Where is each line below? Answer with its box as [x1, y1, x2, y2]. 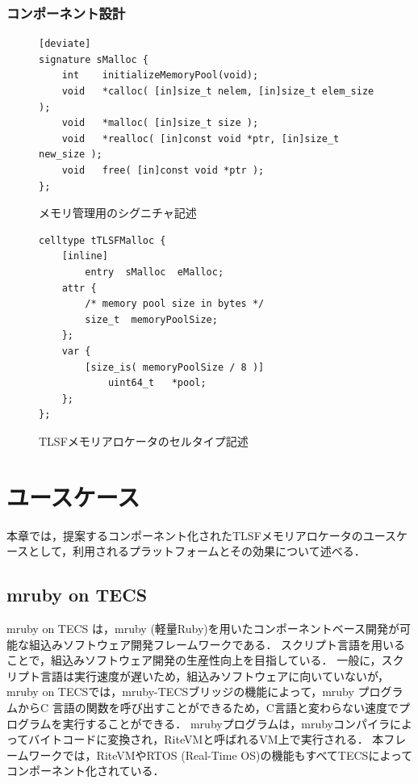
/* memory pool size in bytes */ [85, 298, 265, 310]
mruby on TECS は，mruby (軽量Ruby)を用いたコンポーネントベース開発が [6, 619, 400, 636]
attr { [61, 282, 97, 294]
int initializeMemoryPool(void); [61, 69, 259, 82]
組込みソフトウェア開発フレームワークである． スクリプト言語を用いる [28, 635, 406, 652]
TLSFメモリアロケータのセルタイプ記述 [39, 432, 249, 449]
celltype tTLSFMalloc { [39, 234, 166, 246]
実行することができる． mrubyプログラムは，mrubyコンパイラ [62, 715, 390, 732]
